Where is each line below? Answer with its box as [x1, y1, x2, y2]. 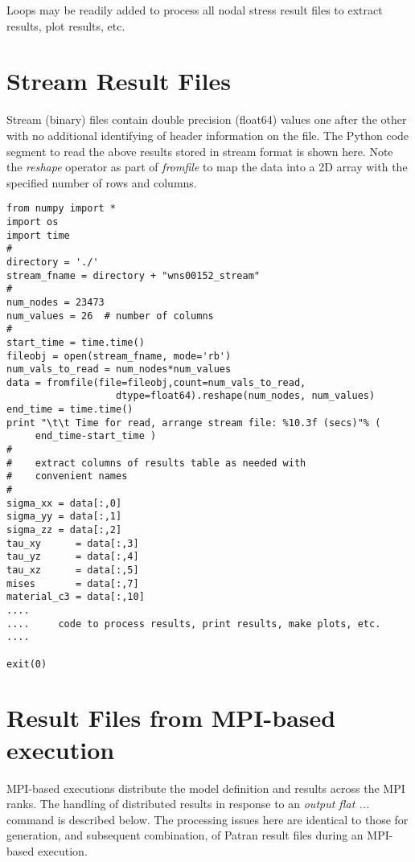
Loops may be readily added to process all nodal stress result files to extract [6, 2, 383, 18]
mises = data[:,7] [6, 577, 139, 589]
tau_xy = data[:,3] [6, 537, 139, 549]
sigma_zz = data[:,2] [6, 524, 122, 536]
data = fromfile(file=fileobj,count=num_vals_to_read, [6, 376, 306, 388]
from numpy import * [6, 203, 117, 215]
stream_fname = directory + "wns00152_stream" [6, 269, 260, 281]
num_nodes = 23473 [6, 296, 105, 308]
